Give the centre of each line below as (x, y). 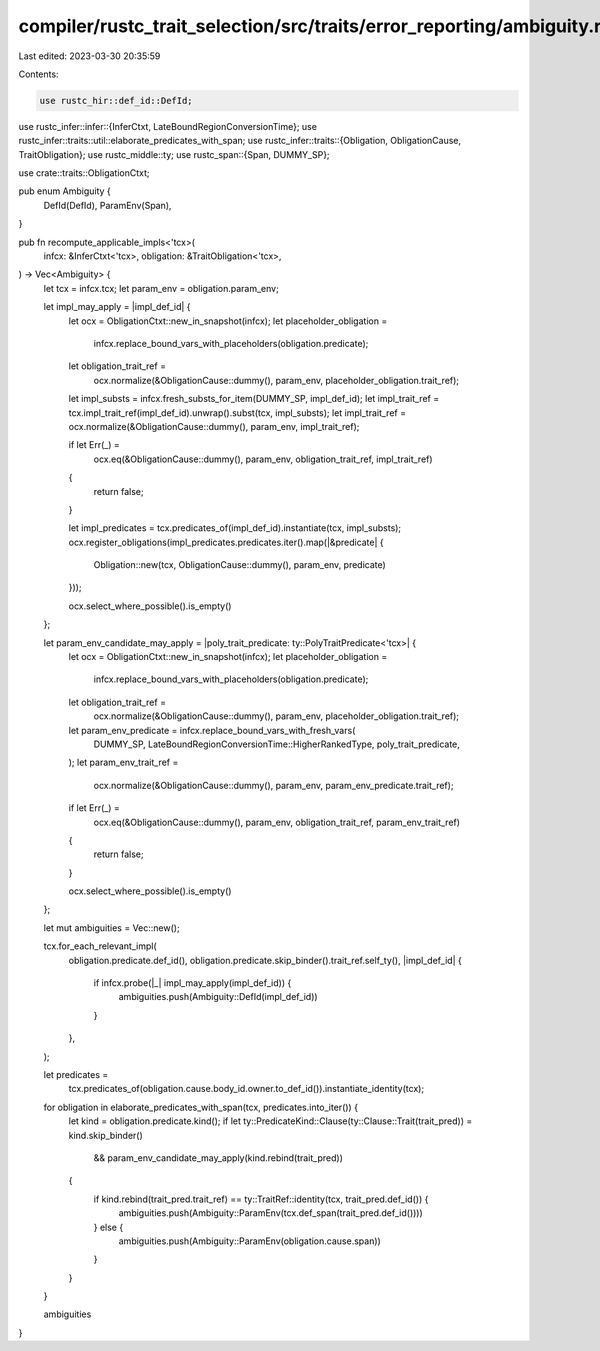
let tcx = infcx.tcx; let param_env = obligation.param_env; (161, 288)
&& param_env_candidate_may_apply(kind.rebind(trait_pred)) (218, 1157)
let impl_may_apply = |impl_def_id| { (117, 307)
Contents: (38, 74)
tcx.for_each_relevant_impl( (100, 946)
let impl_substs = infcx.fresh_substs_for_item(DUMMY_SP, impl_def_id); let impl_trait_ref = (254, 399)
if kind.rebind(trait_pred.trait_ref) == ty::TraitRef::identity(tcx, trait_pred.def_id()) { (261, 1199)
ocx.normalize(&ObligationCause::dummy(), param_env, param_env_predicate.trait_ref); (273, 785)
